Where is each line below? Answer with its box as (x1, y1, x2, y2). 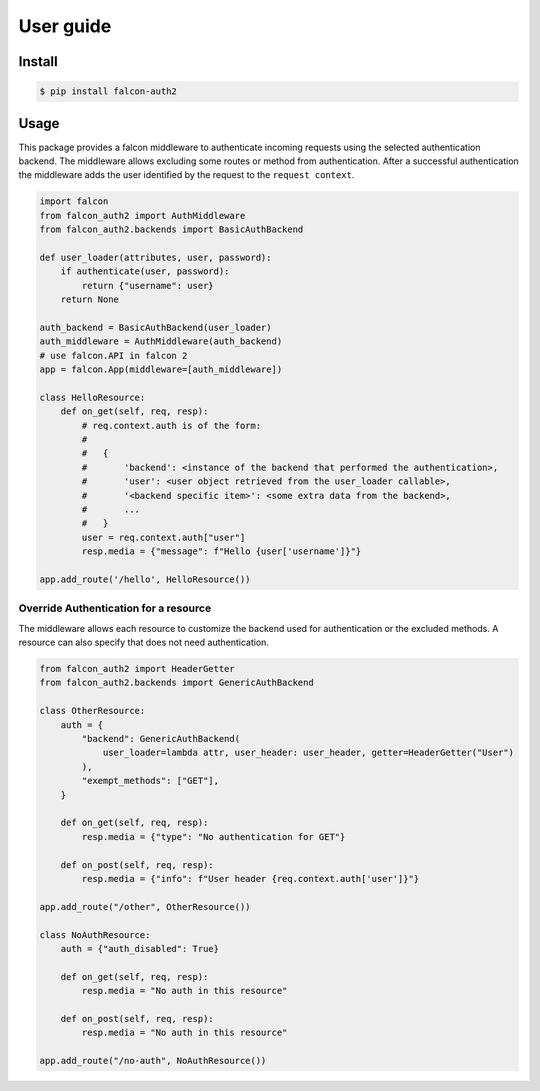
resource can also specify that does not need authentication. (18, 636, 270, 649)
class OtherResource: (39, 705, 146, 717)
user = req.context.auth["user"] (81, 531, 246, 543)
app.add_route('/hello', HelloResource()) (39, 573, 251, 585)
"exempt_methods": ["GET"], (81, 775, 220, 787)
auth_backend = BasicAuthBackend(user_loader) (39, 321, 272, 333)
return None (60, 294, 120, 305)
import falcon (39, 196, 109, 207)
